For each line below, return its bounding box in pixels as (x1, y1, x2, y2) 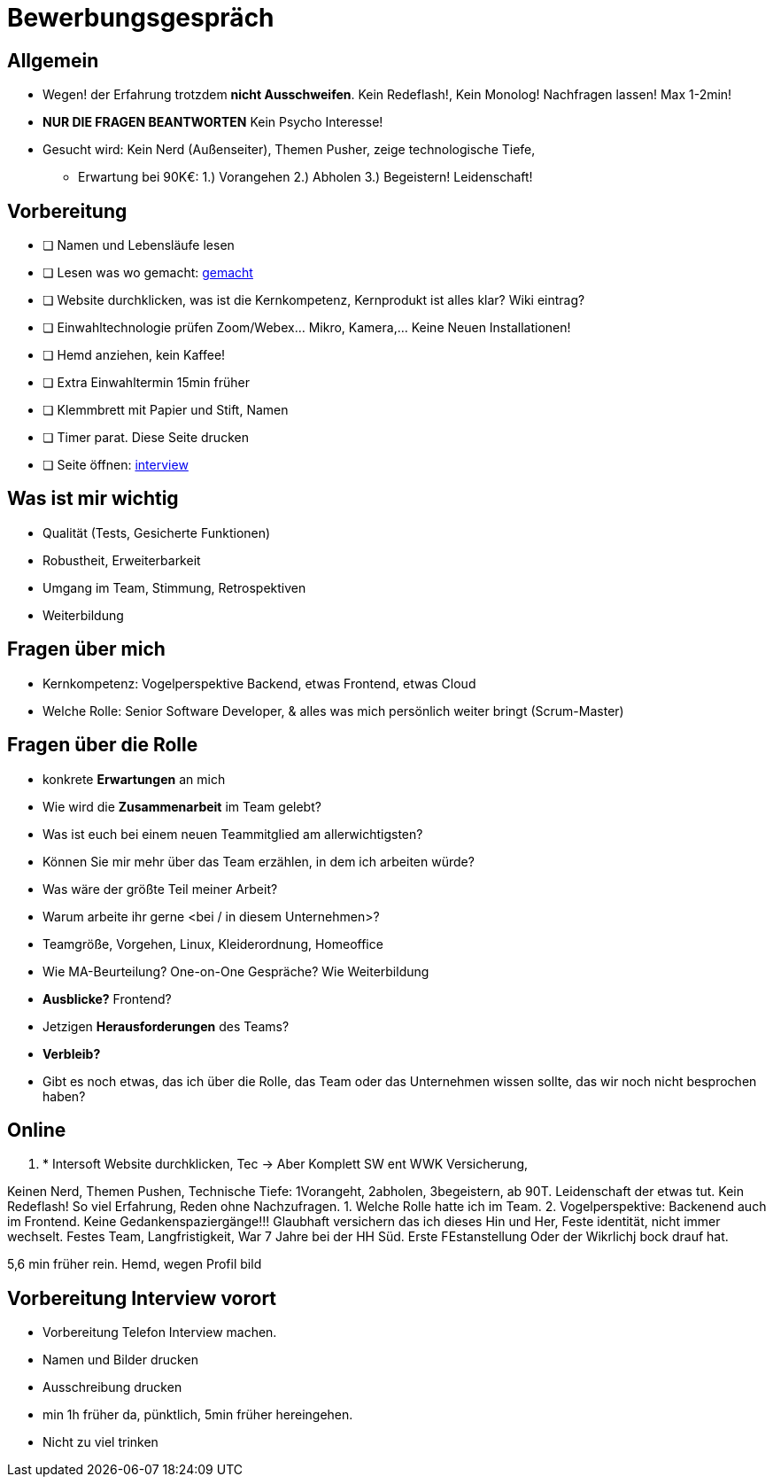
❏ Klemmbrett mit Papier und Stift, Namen (43, 402, 289, 418)
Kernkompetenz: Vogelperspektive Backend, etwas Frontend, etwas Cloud (43, 675, 476, 691)
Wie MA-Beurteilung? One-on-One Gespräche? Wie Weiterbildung (43, 963, 429, 979)
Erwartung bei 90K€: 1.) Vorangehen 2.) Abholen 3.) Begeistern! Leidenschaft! (78, 169, 533, 185)
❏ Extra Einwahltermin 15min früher (43, 375, 251, 391)
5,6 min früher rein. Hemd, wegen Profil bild (7, 1256, 262, 1272)
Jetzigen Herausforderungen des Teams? (43, 1018, 290, 1034)
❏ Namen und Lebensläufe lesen (43, 237, 235, 253)
